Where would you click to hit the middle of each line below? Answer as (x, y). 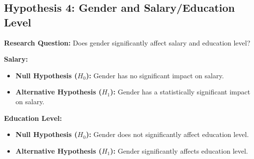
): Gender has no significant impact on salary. (155, 75)
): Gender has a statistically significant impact (180, 92)
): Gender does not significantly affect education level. (167, 134)
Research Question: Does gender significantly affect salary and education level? (127, 42)
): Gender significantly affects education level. (179, 150)
